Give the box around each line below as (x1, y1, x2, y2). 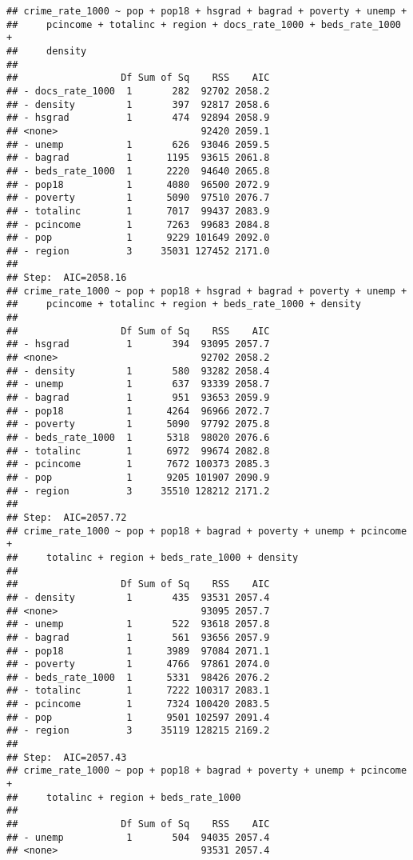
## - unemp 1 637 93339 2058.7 (6, 378, 270, 390)
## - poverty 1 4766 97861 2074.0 (6, 658, 270, 670)
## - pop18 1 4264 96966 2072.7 (6, 405, 270, 417)
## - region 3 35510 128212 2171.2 (6, 485, 270, 497)
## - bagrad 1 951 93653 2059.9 (6, 392, 270, 404)
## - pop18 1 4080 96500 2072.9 (6, 178, 270, 190)
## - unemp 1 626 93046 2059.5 (6, 138, 270, 150)
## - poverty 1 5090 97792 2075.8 (6, 418, 270, 430)
